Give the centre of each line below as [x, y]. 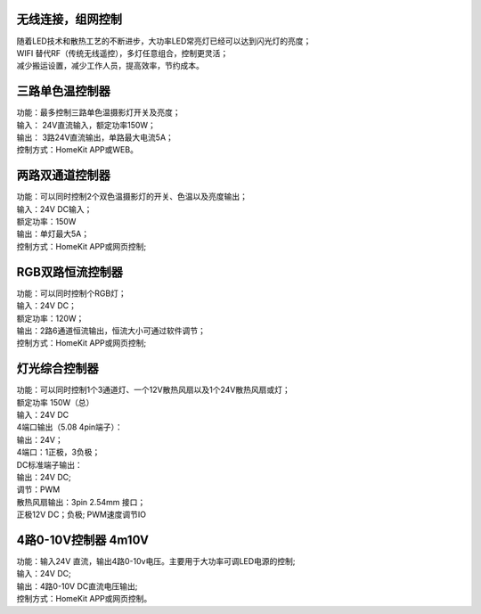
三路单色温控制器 [63, 91]
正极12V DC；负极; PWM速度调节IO [82, 515]
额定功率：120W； [50, 318]
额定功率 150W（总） [55, 402]
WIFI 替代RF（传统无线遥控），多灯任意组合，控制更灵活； [122, 53]
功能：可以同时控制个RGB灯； [71, 293]
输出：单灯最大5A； [53, 234]
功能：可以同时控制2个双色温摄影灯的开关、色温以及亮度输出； [132, 197]
